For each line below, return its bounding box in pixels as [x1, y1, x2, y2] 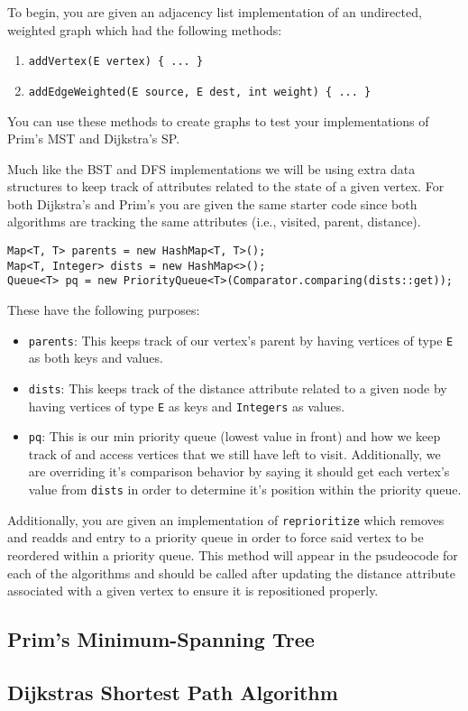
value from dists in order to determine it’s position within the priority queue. [28, 480, 462, 499]
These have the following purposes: [7, 300, 200, 319]
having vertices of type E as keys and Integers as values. [28, 396, 345, 415]
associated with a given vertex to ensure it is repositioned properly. [7, 581, 379, 600]
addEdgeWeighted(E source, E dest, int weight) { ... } [28, 85, 372, 98]
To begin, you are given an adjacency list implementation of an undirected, [7, 3, 422, 21]
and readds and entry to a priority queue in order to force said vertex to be [7, 528, 424, 547]
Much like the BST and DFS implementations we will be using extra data [7, 159, 416, 178]
